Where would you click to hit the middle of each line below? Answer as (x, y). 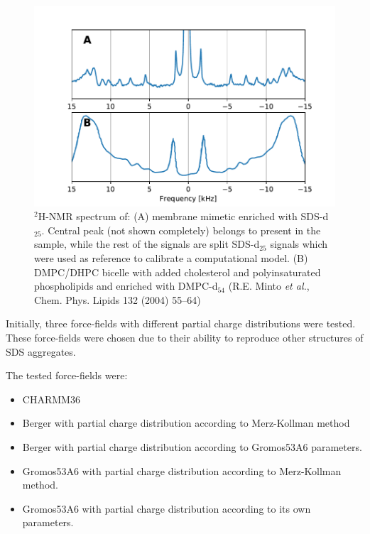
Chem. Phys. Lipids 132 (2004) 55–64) (118, 299)
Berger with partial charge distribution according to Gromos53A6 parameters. (192, 446)
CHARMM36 (51, 399)
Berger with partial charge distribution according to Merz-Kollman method (186, 423)
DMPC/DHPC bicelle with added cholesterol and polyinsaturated (178, 272)
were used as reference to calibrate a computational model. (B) (171, 258)
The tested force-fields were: (67, 375)
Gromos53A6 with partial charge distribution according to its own (167, 508)
